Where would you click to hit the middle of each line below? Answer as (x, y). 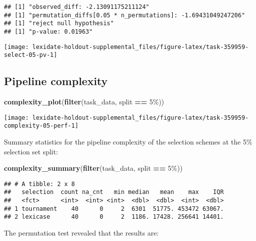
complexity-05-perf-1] (41, 126)
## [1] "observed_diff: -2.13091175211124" (77, 7)
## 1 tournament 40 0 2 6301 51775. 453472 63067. (114, 209)
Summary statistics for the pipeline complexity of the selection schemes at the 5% (128, 142)
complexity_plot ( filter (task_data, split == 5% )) (84, 102)
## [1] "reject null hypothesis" (59, 24)
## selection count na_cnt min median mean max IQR (114, 192)
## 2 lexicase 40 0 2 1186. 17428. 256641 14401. (114, 217)
